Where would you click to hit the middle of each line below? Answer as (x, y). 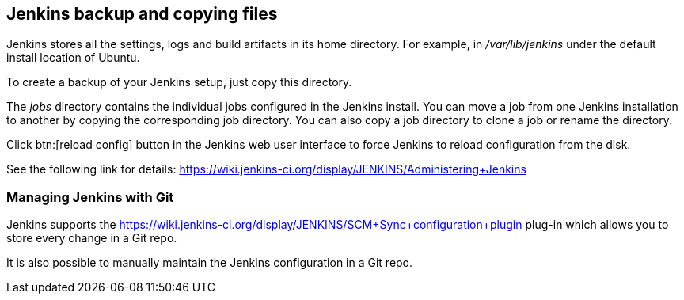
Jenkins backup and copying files (142, 14)
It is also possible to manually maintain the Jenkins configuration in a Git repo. (210, 263)
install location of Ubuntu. (73, 58)
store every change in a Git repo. (92, 238)
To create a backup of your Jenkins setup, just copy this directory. (179, 82)
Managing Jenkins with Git (90, 197)
